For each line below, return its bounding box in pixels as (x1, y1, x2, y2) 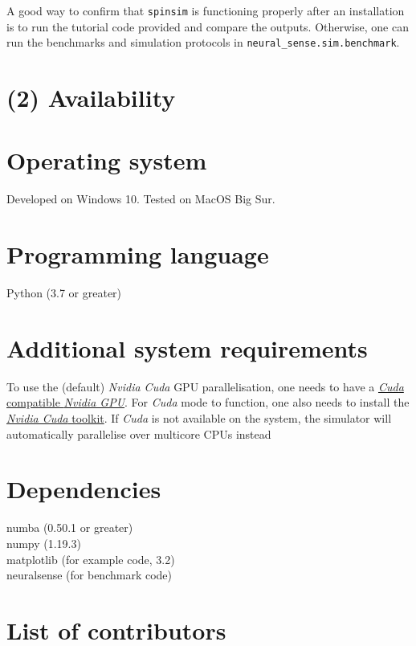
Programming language (6, 238, 269, 271)
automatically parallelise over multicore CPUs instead (6, 425, 271, 442)
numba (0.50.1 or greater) (6, 519, 133, 536)
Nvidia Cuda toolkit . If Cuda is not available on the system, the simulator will (6, 410, 392, 427)
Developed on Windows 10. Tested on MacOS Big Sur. (6, 190, 275, 207)
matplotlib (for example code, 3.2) (6, 550, 175, 567)
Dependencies (6, 472, 161, 505)
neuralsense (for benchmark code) (6, 566, 172, 583)
